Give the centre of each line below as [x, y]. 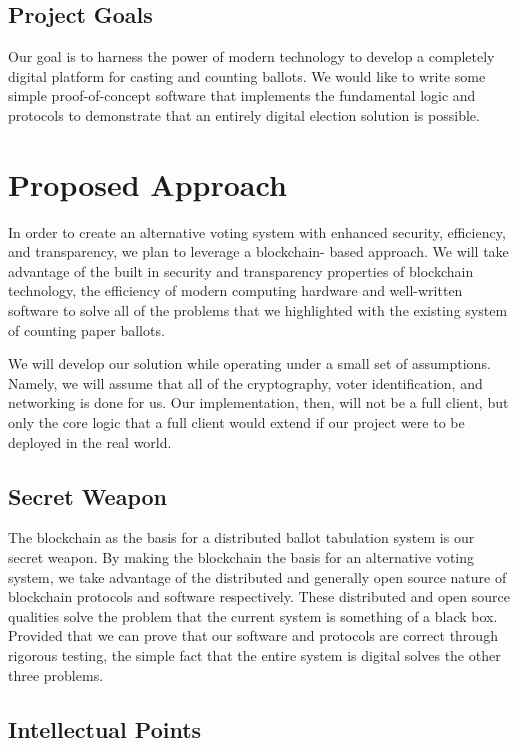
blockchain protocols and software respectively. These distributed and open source [259, 596]
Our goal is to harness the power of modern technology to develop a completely [251, 56]
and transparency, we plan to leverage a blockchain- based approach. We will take [258, 251]
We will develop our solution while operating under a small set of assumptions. [249, 363]
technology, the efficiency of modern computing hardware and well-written [235, 290]
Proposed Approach [147, 183]
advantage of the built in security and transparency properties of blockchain [241, 270]
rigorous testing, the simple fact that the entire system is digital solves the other [254, 655]
